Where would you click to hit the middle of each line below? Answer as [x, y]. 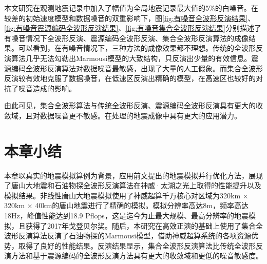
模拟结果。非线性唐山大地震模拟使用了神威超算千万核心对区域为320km [122, 195]
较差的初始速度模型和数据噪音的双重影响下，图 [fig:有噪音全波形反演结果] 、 [130, 18]
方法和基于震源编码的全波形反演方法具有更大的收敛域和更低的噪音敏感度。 [137, 256]
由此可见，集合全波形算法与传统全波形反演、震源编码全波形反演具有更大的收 [133, 105]
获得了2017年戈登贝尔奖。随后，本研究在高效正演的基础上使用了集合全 [144, 225]
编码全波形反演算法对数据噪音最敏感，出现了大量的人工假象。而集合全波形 [137, 68]
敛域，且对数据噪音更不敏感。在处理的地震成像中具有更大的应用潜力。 [123, 115]
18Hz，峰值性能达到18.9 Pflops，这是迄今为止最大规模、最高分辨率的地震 [126, 216]
